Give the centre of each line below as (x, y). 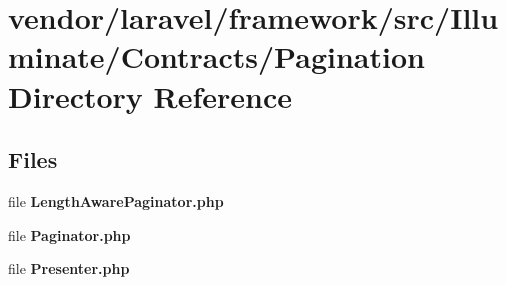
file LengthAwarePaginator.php (116, 200)
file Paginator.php (69, 234)
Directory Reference (150, 95)
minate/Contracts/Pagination (216, 56)
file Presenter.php (69, 268)
